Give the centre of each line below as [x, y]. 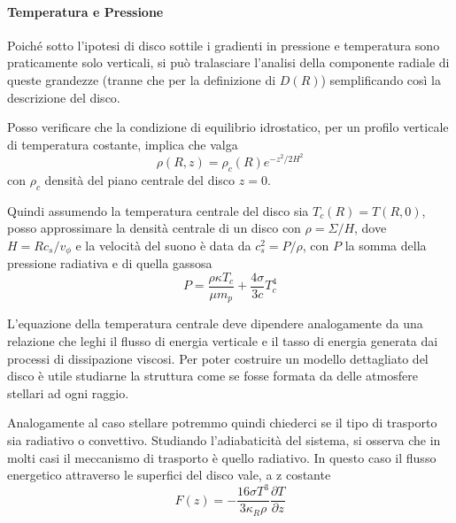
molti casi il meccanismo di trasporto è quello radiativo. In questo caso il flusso [222, 457]
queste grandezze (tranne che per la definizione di [142, 79]
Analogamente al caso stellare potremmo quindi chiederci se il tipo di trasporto [222, 423]
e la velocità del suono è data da [163, 245]
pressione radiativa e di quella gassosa [110, 263]
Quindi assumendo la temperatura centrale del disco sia [158, 210]
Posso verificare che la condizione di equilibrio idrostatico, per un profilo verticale [228, 127]
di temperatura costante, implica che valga [123, 144]
